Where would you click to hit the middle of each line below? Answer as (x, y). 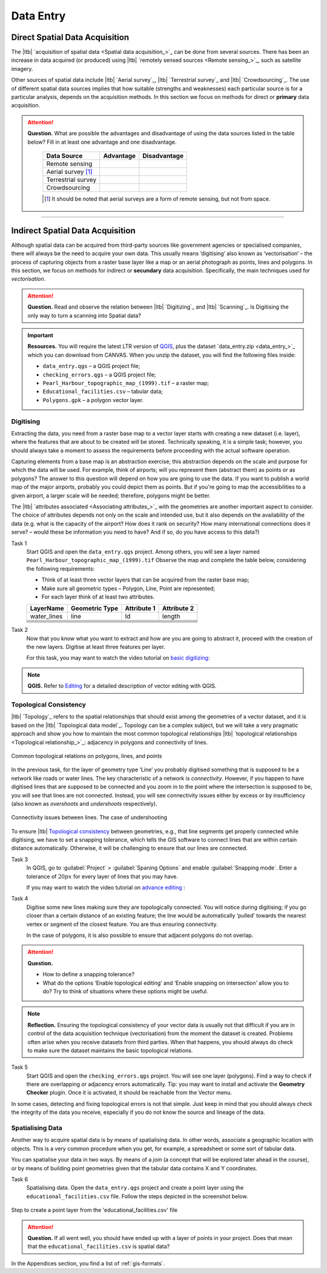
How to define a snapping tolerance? (89, 974)
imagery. (22, 69)
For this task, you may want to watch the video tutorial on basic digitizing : (118, 658)
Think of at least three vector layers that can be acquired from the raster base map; (145, 580)
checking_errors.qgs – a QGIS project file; (100, 374)
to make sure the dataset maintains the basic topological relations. (110, 1050)
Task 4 (20, 899)
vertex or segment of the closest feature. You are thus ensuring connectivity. (122, 924)
